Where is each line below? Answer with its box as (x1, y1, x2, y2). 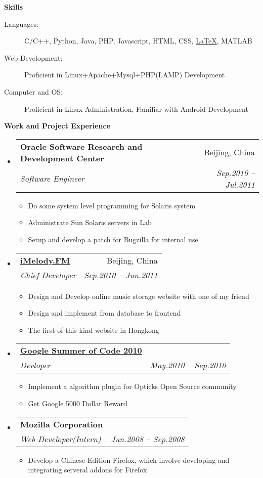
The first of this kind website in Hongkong (28, 324, 159, 335)
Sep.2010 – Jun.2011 (84, 269, 158, 281)
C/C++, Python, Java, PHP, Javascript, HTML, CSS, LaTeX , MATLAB (24, 35, 252, 46)
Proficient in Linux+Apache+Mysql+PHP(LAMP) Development (24, 69, 225, 80)
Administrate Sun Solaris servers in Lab (28, 217, 152, 228)
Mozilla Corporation (20, 418, 103, 430)
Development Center (20, 152, 104, 164)
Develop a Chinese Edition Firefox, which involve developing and (28, 454, 230, 465)
